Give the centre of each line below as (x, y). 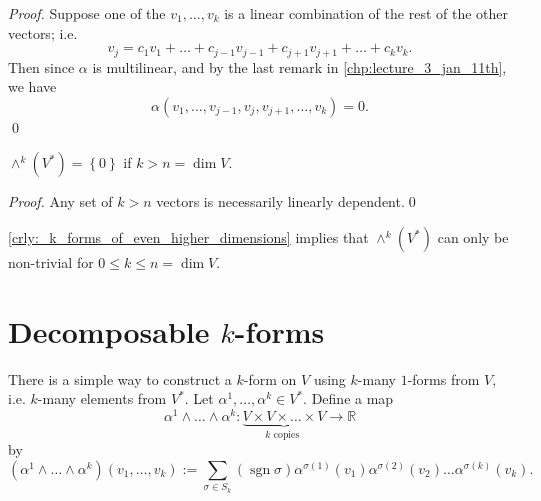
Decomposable (109, 330)
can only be (473, 237)
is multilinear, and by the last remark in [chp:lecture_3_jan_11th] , (299, 66)
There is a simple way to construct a (120, 378)
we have (32, 86)
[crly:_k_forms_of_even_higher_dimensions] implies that (188, 237)
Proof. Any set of (60, 201)
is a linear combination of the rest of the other (366, 13)
